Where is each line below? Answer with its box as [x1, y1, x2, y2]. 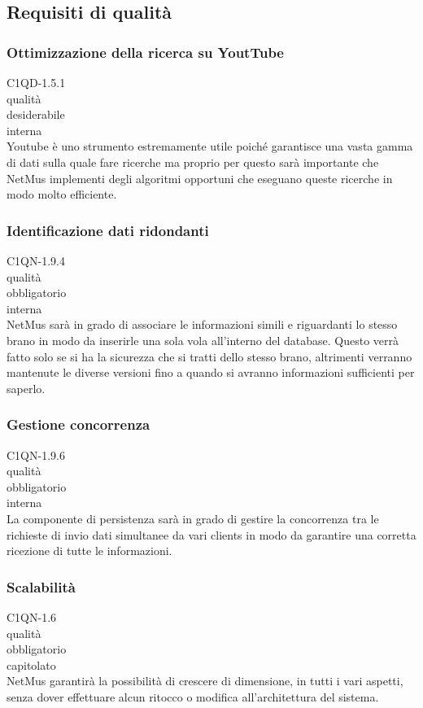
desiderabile [7, 106, 65, 123]
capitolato [7, 656, 56, 673]
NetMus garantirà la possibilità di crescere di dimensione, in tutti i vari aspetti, [7, 672, 403, 689]
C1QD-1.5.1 [7, 74, 66, 90]
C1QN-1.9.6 [7, 446, 65, 463]
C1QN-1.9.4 [7, 251, 65, 269]
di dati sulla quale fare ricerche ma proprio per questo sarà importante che [7, 153, 379, 170]
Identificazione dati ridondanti [7, 220, 209, 240]
